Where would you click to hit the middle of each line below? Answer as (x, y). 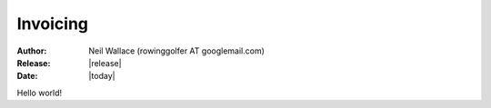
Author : (32, 51)
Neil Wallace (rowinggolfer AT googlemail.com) (177, 51)
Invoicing (53, 24)
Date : (27, 76)
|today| (102, 76)
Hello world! (40, 93)
